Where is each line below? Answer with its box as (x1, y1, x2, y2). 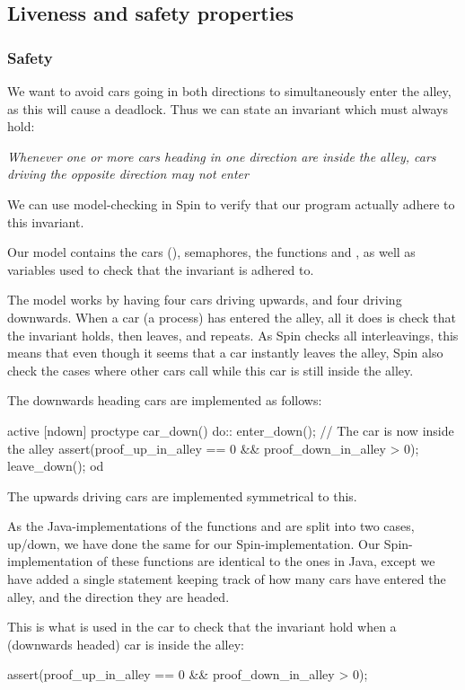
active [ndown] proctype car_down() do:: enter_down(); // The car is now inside (7, 420, 454, 439)
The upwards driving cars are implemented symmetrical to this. (7, 486, 357, 505)
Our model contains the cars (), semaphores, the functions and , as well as (7, 243, 416, 261)
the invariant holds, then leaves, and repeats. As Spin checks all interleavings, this (7, 325, 459, 344)
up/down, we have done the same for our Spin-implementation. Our (7, 534, 381, 553)
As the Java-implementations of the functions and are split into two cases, (7, 517, 415, 535)
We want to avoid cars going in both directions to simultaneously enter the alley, (7, 82, 452, 100)
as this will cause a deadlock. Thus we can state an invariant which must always (7, 99, 448, 118)
